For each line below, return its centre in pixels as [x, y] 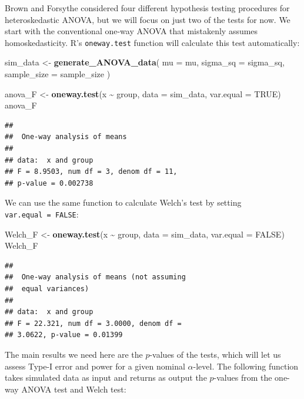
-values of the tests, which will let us [215, 354]
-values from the [243, 377]
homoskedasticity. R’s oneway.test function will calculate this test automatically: [152, 42]
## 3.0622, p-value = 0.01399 [64, 335]
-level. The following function [246, 366]
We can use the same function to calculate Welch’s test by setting [123, 202]
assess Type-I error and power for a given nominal [95, 366]
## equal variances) [47, 289]
